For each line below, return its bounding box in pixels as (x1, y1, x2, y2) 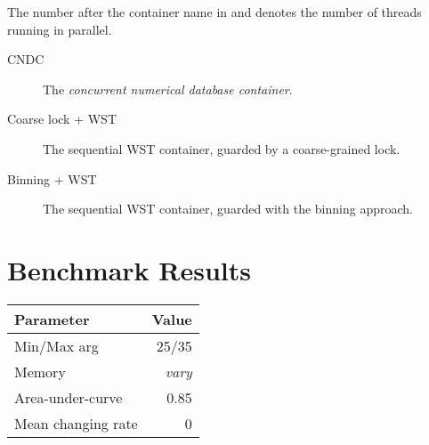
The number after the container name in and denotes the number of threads (7, 3, 422, 20)
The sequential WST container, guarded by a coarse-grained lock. (43, 139, 401, 158)
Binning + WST (7, 169, 97, 188)
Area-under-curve (14, 386, 123, 408)
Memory (14, 360, 66, 382)
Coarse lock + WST (7, 109, 117, 128)
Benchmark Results (7, 251, 252, 287)
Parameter (14, 308, 90, 329)
